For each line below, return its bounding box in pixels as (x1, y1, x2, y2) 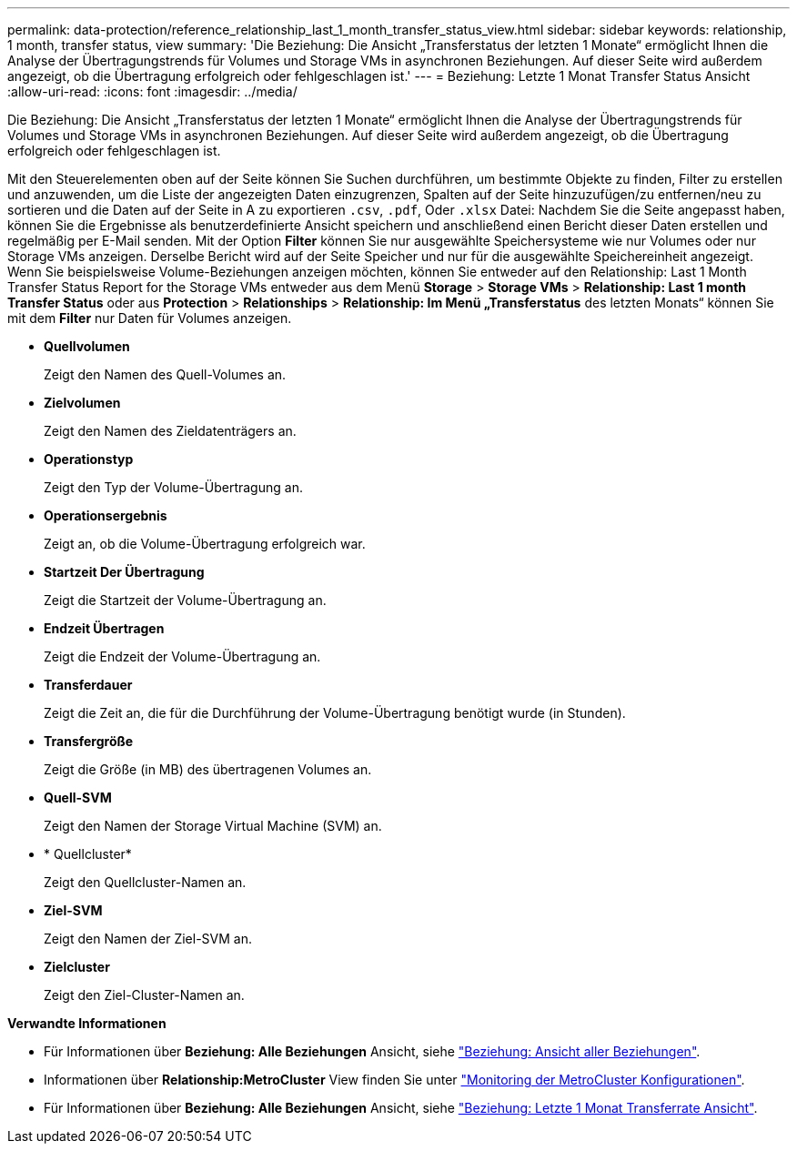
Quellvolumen (44, 338, 130, 354)
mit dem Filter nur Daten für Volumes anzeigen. (7, 310, 292, 326)
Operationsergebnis (44, 508, 167, 523)
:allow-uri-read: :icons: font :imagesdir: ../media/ (7, 84, 298, 99)
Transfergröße (44, 733, 134, 749)
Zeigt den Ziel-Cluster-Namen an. (44, 987, 245, 1003)
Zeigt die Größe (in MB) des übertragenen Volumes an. (44, 762, 372, 777)
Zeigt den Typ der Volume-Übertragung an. (44, 480, 303, 495)
